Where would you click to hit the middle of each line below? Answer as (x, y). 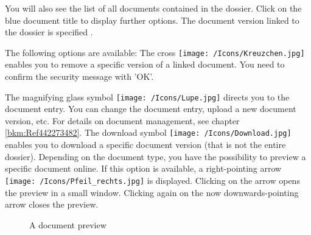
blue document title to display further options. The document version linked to (152, 20)
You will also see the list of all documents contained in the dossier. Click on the (153, 8)
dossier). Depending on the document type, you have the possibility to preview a (155, 156)
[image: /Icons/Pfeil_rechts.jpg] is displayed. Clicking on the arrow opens (152, 180)
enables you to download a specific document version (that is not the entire (145, 145)
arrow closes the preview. (52, 204)
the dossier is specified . (49, 32)
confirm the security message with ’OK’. (79, 76)
